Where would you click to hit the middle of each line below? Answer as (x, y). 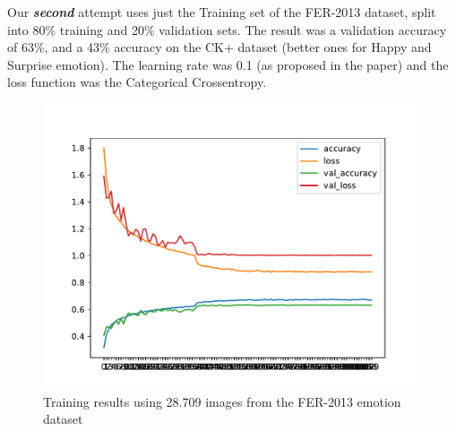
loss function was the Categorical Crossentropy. (137, 82)
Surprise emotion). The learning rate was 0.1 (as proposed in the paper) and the (228, 64)
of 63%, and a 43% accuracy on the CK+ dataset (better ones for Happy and (219, 47)
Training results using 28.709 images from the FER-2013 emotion (222, 401)
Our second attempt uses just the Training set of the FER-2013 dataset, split (222, 12)
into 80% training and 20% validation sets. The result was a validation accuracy (227, 29)
